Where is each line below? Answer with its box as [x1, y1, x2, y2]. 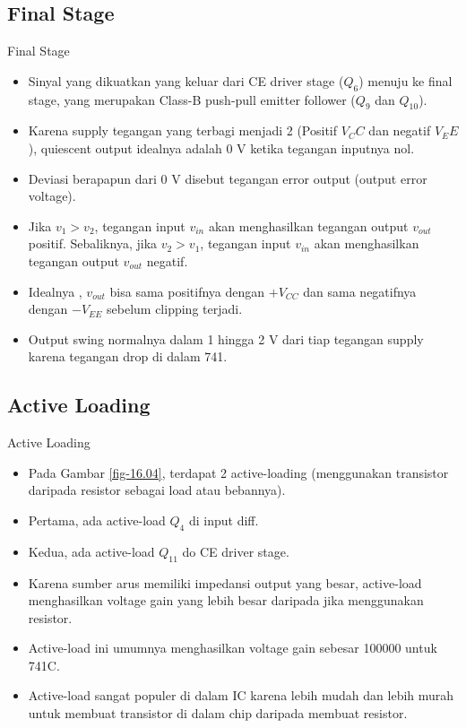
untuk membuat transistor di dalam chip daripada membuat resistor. [28, 704, 408, 723]
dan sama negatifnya [303, 282, 417, 300]
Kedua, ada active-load [28, 542, 155, 560]
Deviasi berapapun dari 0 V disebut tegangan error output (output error [28, 169, 427, 187]
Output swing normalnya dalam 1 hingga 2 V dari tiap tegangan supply [28, 329, 424, 348]
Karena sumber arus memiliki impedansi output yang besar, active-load [28, 573, 422, 592]
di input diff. [188, 510, 259, 529]
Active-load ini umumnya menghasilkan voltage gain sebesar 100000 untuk [28, 638, 437, 657]
